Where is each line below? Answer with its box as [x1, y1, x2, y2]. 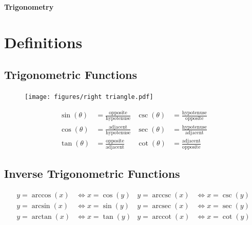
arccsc [152, 192, 171, 199]
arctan [31, 213, 52, 221]
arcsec [152, 202, 171, 210]
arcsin [31, 202, 50, 210]
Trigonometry [4, 2, 54, 12]
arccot [152, 213, 171, 221]
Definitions [4, 31, 83, 52]
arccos [31, 192, 51, 199]
